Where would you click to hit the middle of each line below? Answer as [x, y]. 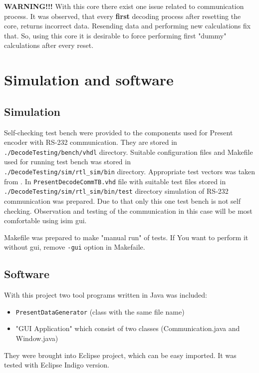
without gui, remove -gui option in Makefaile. [75, 247]
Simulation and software [89, 80]
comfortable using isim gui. [45, 220]
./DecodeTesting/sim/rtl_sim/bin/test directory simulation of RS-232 [116, 191]
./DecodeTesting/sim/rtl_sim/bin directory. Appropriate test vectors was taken [130, 171]
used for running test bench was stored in [67, 162]
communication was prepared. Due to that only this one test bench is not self [122, 200]
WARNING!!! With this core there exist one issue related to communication [124, 6]
